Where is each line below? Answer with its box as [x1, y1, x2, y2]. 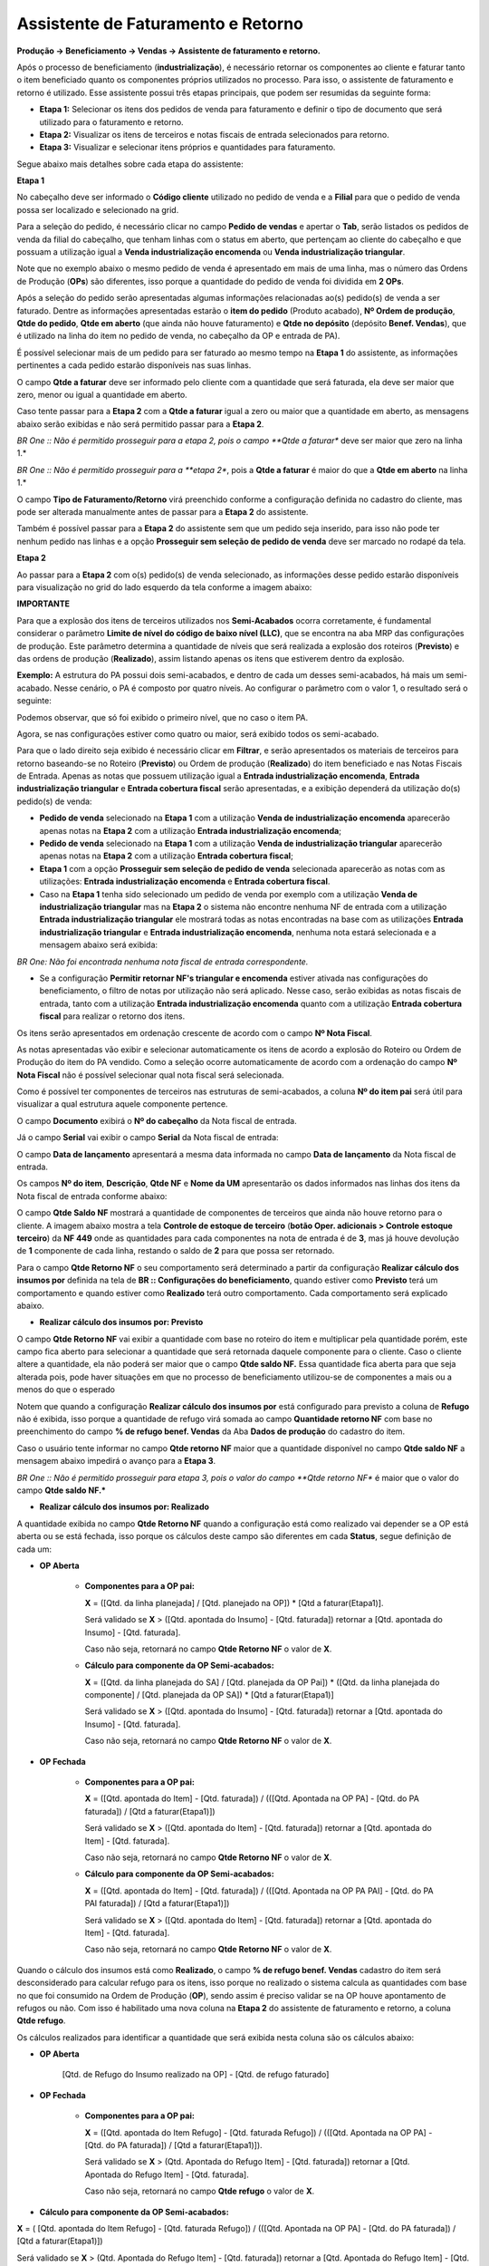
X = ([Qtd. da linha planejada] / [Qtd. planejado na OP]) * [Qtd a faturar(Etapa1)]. [84, 1597, 384, 1608]
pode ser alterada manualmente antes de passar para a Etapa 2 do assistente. [16, 507, 309, 518]
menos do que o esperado [16, 1384, 115, 1395]
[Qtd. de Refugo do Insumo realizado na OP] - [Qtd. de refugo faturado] [62, 2069, 330, 2080]
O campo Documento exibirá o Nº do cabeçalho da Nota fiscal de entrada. [16, 1115, 298, 1126]
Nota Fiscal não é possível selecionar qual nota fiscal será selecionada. [16, 1070, 284, 1080]
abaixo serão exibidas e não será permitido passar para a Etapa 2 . [16, 418, 264, 430]
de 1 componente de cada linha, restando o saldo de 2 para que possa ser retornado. [16, 1245, 335, 1256]
